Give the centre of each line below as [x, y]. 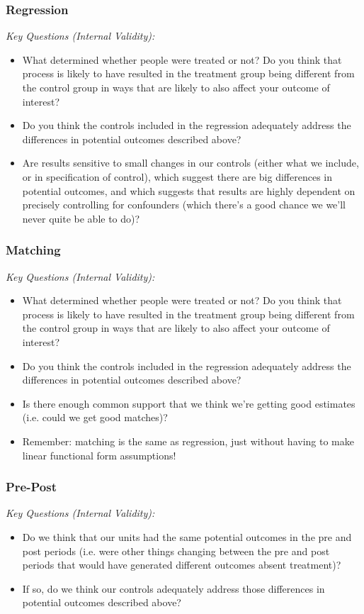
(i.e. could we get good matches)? [95, 417]
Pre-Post [31, 487]
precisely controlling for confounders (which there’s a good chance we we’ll [184, 205]
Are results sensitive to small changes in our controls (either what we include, [190, 163]
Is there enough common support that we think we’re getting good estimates [189, 403]
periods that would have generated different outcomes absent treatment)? [182, 565]
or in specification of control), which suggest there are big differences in [177, 176]
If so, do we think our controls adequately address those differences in [174, 588]
